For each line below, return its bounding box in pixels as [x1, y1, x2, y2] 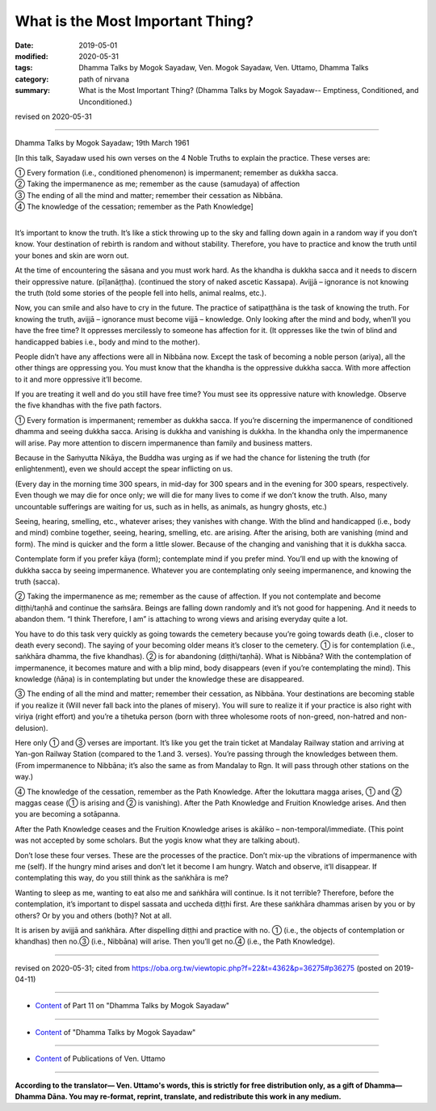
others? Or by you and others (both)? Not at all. [15, 910, 172, 920]
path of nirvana [78, 74, 129, 84]
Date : [15, 40, 34, 50]
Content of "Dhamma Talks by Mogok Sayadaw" [35, 1027, 196, 1037]
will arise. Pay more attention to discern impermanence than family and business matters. [15, 437, 312, 448]
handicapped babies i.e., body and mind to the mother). [15, 336, 201, 347]
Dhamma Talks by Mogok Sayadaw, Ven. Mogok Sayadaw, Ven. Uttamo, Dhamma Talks [78, 63, 369, 73]
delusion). [15, 723, 48, 733]
